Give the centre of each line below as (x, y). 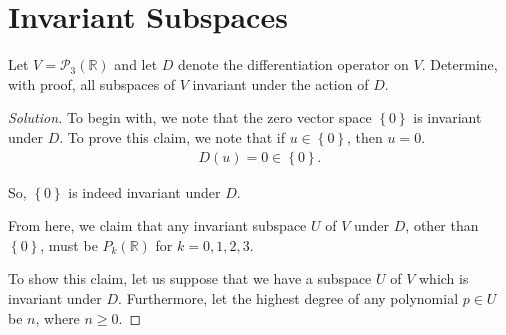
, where (57, 317)
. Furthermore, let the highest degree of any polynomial (288, 297)
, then (365, 136)
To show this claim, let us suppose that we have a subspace (190, 278)
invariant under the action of (280, 83)
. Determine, (459, 64)
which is (443, 278)
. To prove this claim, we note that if (172, 136)
